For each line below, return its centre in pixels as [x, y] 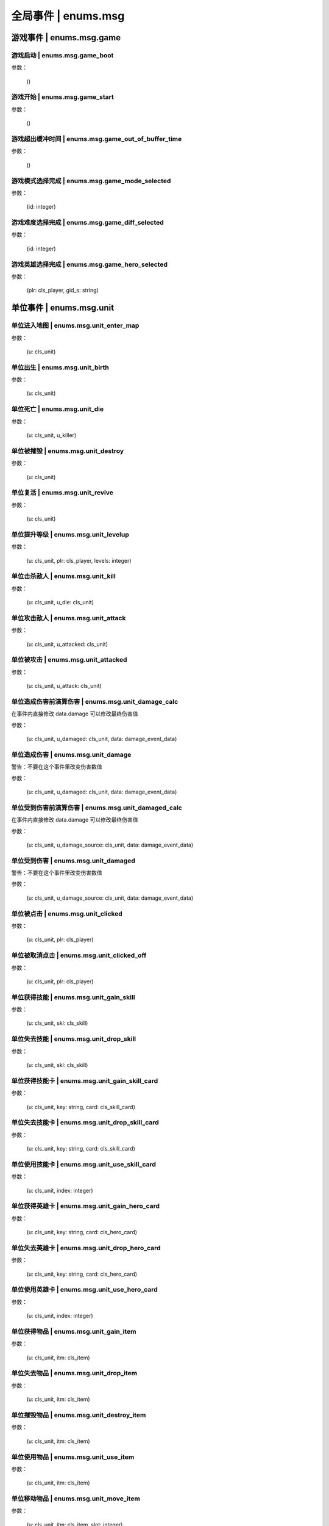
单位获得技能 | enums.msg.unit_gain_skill [73, 997]
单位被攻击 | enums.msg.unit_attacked [69, 660]
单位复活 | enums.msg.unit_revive [62, 493]
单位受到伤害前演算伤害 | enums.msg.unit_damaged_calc [97, 808]
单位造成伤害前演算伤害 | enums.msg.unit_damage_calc [95, 701]
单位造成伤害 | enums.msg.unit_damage [71, 754]
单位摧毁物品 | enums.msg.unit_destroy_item [79, 1415]
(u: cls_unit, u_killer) [51, 435]
